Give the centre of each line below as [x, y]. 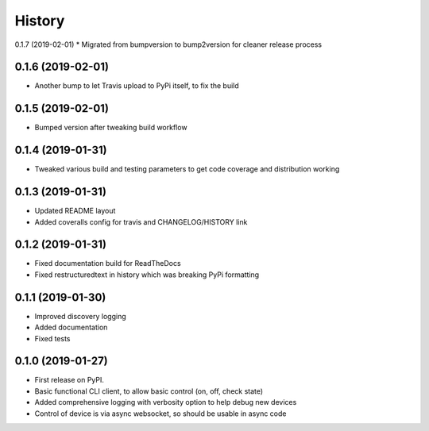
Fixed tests [52, 338]
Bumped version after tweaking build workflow [111, 128]
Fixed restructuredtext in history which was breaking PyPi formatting [147, 275]
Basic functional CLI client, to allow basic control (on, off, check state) [149, 391]
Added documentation [71, 327]
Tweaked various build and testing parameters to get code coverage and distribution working [187, 169]
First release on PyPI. [70, 380]
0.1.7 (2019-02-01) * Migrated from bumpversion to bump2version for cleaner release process [168, 44]
